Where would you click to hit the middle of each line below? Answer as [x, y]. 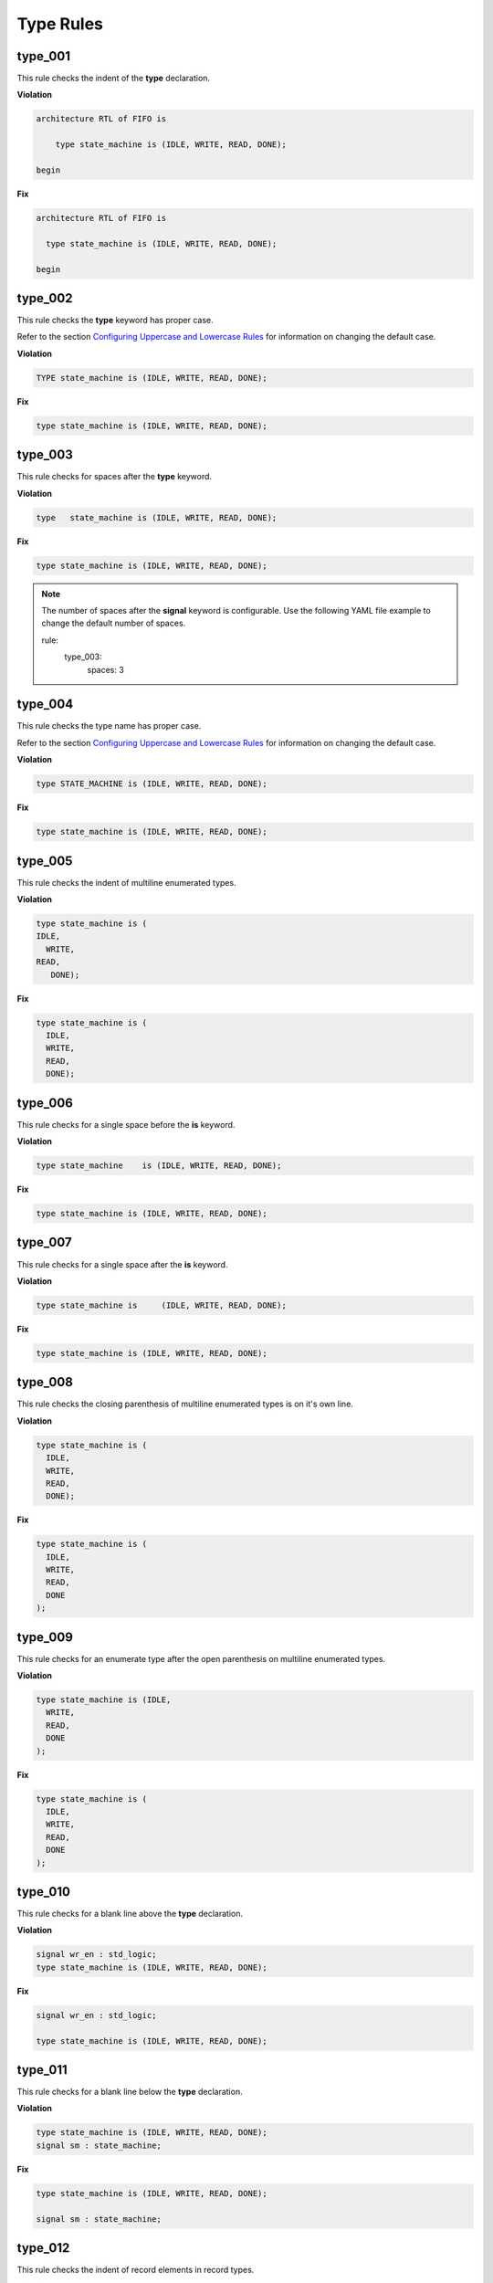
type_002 [45, 298]
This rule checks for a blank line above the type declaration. [130, 1914]
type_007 [44, 1242]
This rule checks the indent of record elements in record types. [136, 2270]
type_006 [45, 1103]
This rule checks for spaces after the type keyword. [115, 477]
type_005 [45, 861]
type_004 [45, 705]
